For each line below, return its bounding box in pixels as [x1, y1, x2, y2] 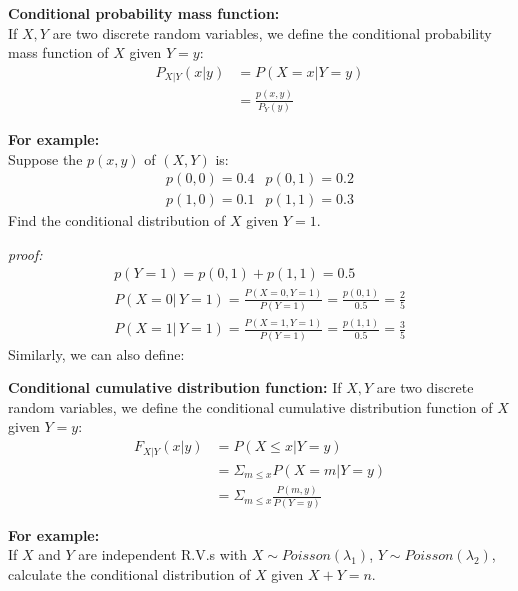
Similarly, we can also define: [8, 343, 185, 364]
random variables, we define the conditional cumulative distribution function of [8, 396, 493, 417]
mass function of [8, 42, 109, 63]
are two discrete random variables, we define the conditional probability [52, 22, 492, 43]
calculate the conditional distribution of [8, 563, 251, 584]
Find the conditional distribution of [8, 210, 226, 231]
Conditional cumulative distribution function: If [8, 377, 342, 398]
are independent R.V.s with [78, 544, 248, 565]
